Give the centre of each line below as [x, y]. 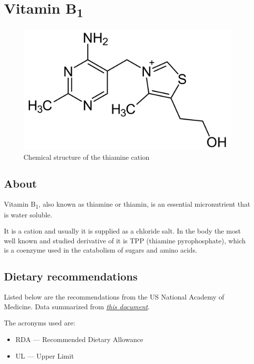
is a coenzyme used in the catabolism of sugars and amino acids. [101, 250]
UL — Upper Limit [45, 355]
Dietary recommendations [71, 276]
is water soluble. [28, 214]
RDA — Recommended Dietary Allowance [79, 339]
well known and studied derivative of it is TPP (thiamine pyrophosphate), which [125, 240]
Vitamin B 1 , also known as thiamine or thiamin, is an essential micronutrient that [127, 204]
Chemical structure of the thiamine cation [87, 157]
